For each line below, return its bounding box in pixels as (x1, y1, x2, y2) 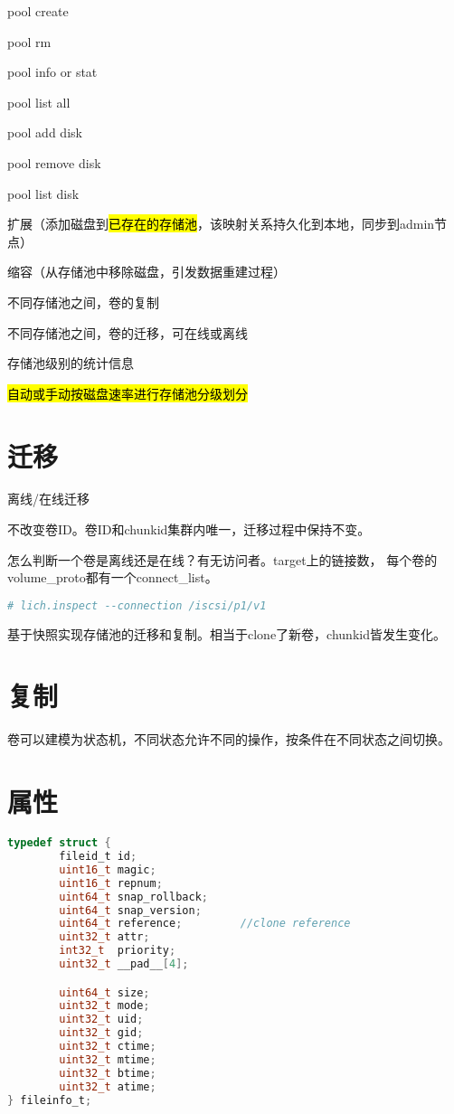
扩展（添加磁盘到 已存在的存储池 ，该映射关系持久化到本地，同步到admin (7, 214, 435, 233)
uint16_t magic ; (59, 863, 156, 876)
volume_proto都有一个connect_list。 (7, 568, 218, 587)
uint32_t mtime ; (59, 1053, 156, 1066)
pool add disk (7, 123, 82, 142)
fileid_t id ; (59, 850, 137, 863)
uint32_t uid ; (59, 1013, 144, 1026)
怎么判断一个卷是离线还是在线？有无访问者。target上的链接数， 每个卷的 (7, 550, 438, 569)
